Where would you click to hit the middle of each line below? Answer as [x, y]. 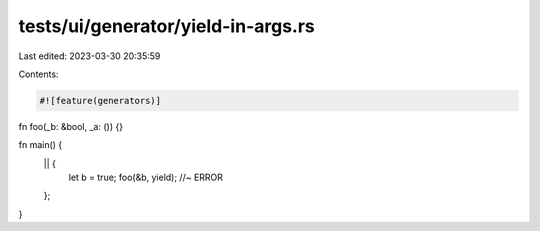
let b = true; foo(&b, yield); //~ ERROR [146, 177]
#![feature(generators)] [100, 100]
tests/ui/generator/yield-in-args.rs [166, 26]
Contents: [38, 74]
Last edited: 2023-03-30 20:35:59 [89, 56]
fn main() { [40, 145]
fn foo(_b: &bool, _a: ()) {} [71, 126]
